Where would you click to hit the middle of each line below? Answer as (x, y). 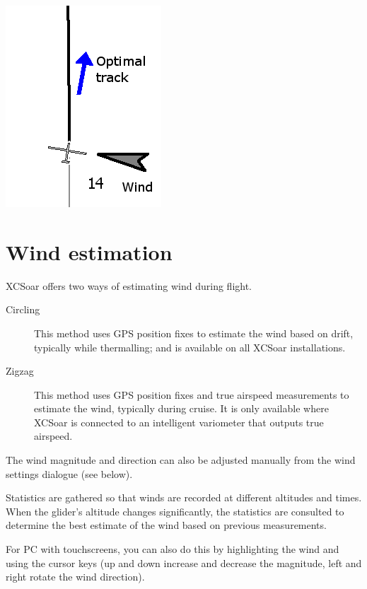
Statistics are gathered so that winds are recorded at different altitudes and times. (184, 497)
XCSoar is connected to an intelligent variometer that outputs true (179, 422)
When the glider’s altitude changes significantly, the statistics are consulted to (175, 511)
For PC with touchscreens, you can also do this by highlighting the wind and (173, 549)
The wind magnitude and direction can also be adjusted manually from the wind (181, 460)
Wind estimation (89, 251)
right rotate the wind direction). (75, 577)
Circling (23, 309)
